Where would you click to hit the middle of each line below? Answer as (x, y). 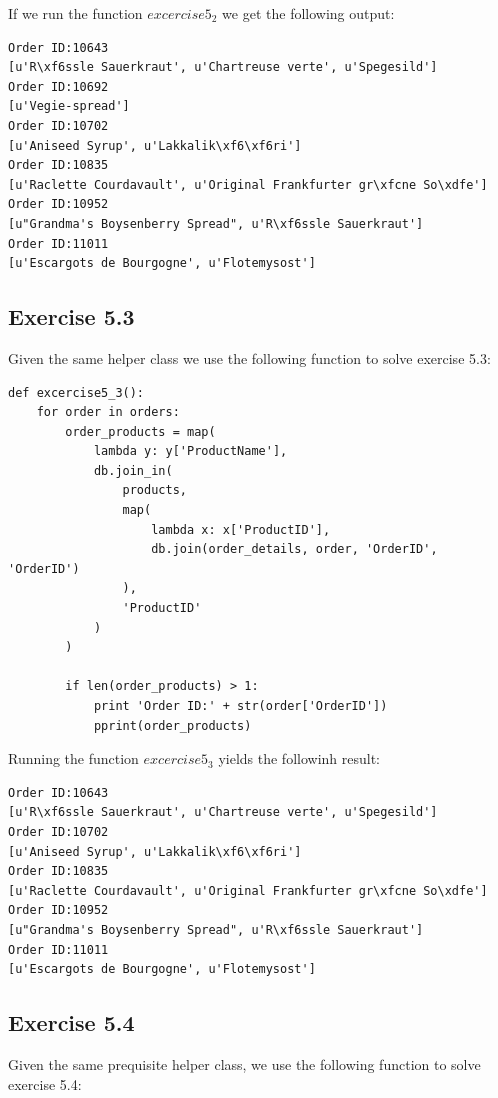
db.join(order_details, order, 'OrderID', (294, 549)
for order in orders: (108, 412)
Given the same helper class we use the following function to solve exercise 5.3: (249, 357)
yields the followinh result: (299, 758)
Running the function (73, 758)
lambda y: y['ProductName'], (190, 451)
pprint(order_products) (172, 725)
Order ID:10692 (58, 86)
